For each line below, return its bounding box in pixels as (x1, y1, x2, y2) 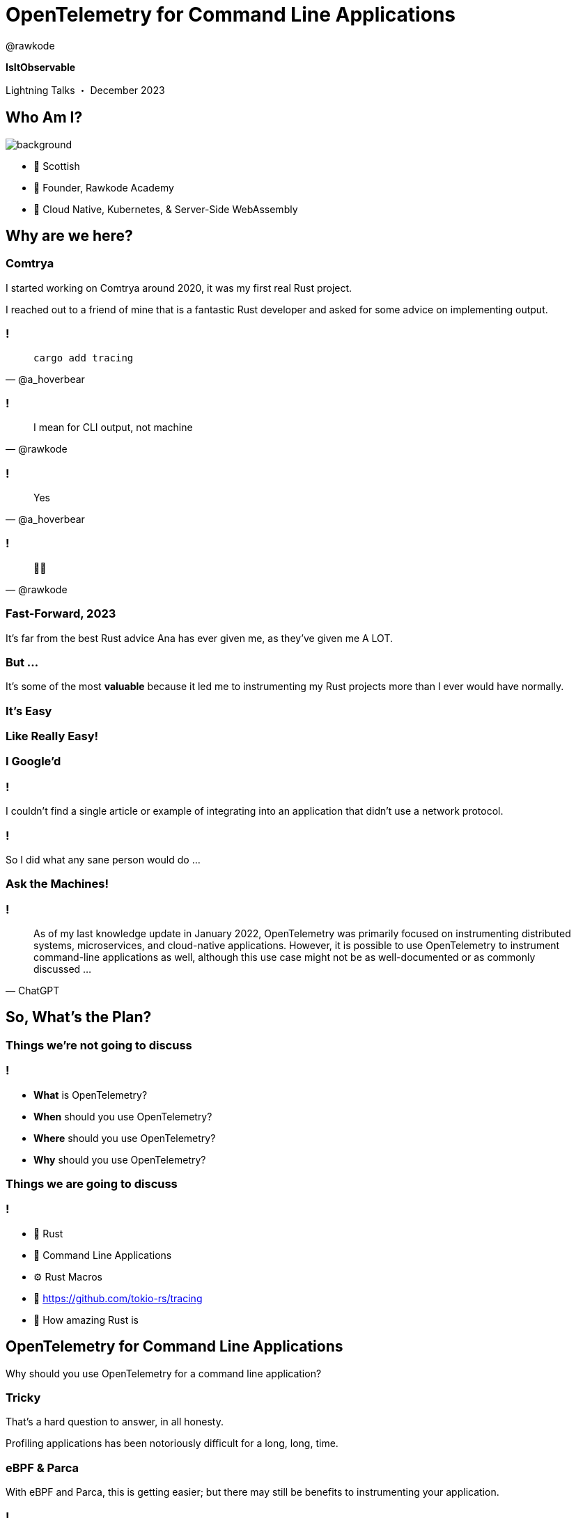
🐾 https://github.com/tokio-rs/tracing (33, 1292, 203, 1304)
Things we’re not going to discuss (6, 1038, 192, 1052)
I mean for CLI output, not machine (33, 421, 193, 434)
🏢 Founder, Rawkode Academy (33, 181, 174, 194)
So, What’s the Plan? (6, 1008, 152, 1026)
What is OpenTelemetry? (33, 1088, 148, 1101)
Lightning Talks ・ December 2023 (6, 84, 165, 96)
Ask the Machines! (6, 877, 109, 891)
